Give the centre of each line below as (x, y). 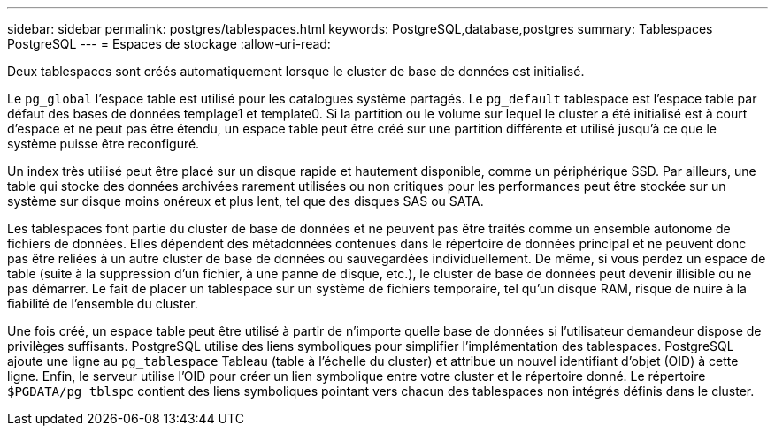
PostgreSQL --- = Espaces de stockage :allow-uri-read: (169, 44)
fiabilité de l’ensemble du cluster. (103, 304)
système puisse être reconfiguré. (104, 144)
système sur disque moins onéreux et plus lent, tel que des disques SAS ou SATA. (246, 201)
